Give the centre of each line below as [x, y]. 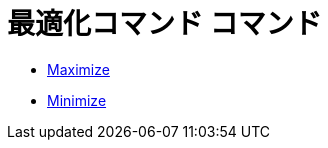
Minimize [77, 100]
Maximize [78, 69]
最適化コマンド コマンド [164, 24]
